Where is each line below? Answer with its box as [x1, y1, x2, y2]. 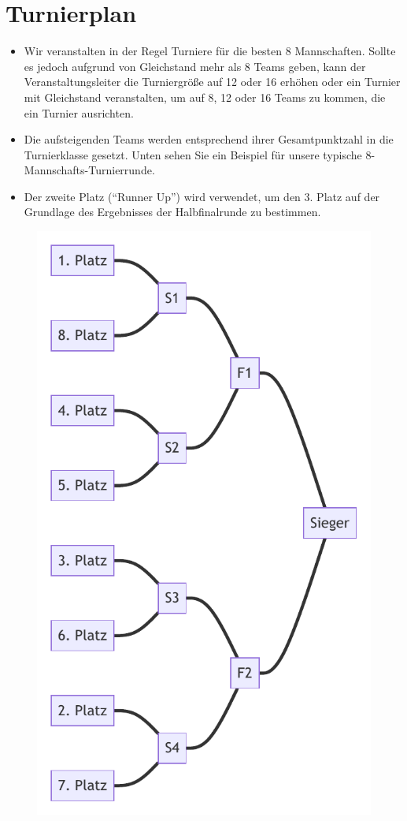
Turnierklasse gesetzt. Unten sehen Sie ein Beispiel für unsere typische [24, 146, 362, 162]
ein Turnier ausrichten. [24, 104, 134, 121]
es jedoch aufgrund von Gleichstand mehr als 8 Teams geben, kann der [24, 58, 366, 74]
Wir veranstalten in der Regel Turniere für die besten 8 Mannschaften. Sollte [24, 43, 396, 59]
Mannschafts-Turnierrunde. [24, 162, 155, 178]
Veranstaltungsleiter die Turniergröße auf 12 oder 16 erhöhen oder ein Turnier [24, 73, 401, 90]
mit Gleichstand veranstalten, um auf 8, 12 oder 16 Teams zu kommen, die [24, 88, 386, 105]
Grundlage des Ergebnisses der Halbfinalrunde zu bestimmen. [24, 203, 321, 220]
